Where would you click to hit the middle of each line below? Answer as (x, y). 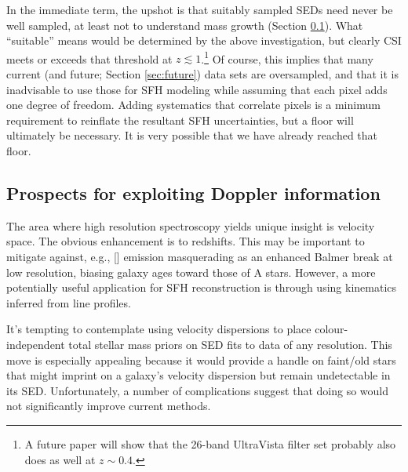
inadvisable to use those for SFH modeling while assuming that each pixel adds (197, 89)
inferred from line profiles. (69, 302)
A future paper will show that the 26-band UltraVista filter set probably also (210, 443)
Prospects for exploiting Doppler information (193, 192)
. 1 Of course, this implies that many (287, 57)
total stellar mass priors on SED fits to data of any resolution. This (230, 344)
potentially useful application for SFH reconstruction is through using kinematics (202, 287)
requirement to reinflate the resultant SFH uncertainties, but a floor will (180, 120)
